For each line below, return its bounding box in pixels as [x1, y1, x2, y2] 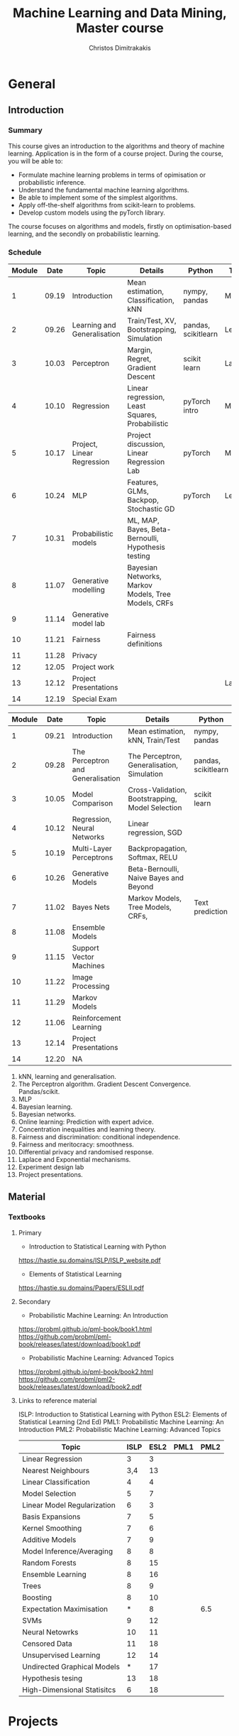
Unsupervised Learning [21, 1650, 101, 1660]
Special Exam [72, 694, 118, 704]
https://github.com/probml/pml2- [18, 1374, 116, 1383]
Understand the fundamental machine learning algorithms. [18, 185, 190, 194]
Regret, [127, 354, 152, 364]
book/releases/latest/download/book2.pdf [18, 1382, 143, 1391]
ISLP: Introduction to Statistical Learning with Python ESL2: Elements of [18, 1410, 228, 1418]
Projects [8, 1713, 59, 1729]
